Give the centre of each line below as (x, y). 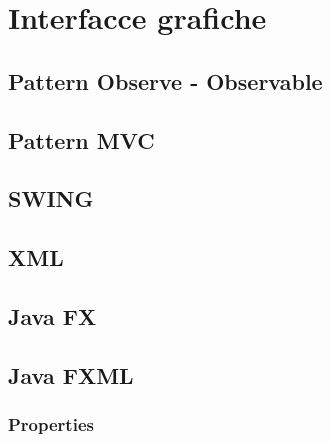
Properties (51, 423)
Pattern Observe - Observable (165, 80)
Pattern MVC (81, 139)
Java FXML (71, 374)
